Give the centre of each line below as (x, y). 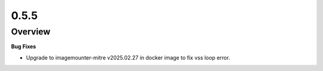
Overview (31, 32)
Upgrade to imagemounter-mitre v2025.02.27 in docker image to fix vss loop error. (128, 57)
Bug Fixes (24, 47)
